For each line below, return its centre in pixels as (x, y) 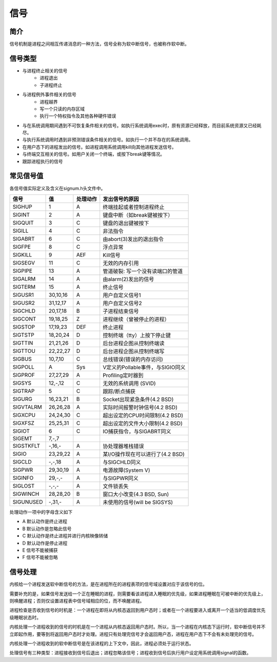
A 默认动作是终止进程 (45, 521)
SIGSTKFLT (26, 446)
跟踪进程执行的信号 (43, 161)
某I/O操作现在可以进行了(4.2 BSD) (144, 454)
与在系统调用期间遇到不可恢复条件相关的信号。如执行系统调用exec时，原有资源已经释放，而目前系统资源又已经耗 (142, 125)
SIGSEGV (24, 263)
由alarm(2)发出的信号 (128, 279)
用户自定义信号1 (122, 295)
